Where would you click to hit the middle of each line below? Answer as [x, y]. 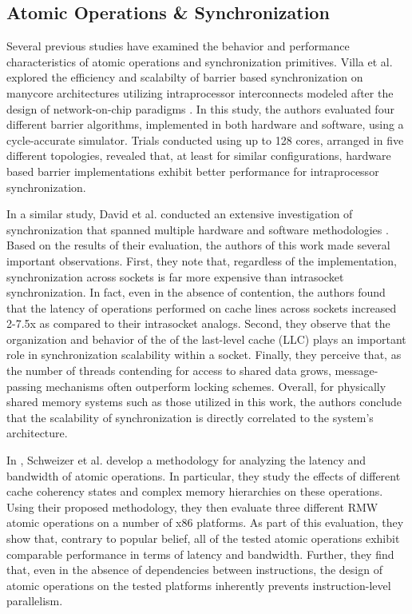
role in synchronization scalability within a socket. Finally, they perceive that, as [204, 355]
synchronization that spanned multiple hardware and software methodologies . [198, 229]
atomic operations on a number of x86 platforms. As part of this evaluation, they [205, 522]
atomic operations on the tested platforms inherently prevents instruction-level [199, 585]
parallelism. [35, 601]
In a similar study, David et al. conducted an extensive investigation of [180, 214]
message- [357, 371]
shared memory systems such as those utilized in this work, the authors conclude [204, 402]
